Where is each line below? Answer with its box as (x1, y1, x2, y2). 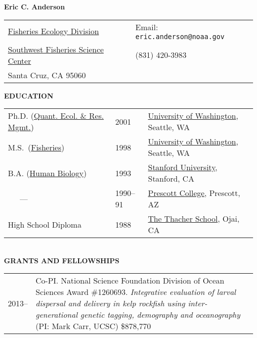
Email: (135, 21, 158, 33)
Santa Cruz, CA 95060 (8, 69, 86, 81)
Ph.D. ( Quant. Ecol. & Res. (8, 110, 104, 122)
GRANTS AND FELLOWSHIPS (4, 255, 120, 265)
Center (8, 54, 31, 66)
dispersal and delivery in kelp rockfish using (36, 297, 185, 309)
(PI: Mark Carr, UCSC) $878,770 (36, 320, 151, 332)
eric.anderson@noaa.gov (135, 32, 225, 41)
